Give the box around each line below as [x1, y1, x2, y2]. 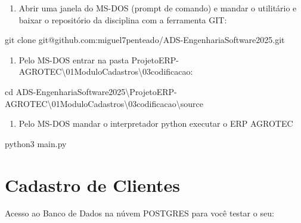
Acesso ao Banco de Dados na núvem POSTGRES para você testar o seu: [5, 207, 274, 219]
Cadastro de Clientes [5, 172, 181, 197]
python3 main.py [5, 137, 67, 149]
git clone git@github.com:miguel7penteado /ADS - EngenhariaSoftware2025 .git [5, 33, 285, 46]
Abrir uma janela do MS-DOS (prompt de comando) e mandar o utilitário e [18, 2, 297, 14]
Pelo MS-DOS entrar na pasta [18, 53, 129, 66]
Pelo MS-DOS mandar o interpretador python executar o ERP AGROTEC [18, 117, 293, 130]
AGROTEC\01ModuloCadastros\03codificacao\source [5, 97, 203, 109]
